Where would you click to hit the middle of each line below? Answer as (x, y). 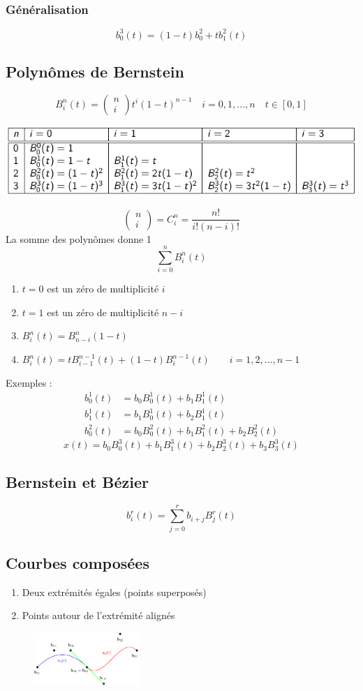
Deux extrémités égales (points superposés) (114, 592)
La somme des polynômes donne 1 (79, 238)
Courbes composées (77, 563)
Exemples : (29, 382)
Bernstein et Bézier (77, 481)
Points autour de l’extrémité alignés (98, 615)
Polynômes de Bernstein (95, 72)
